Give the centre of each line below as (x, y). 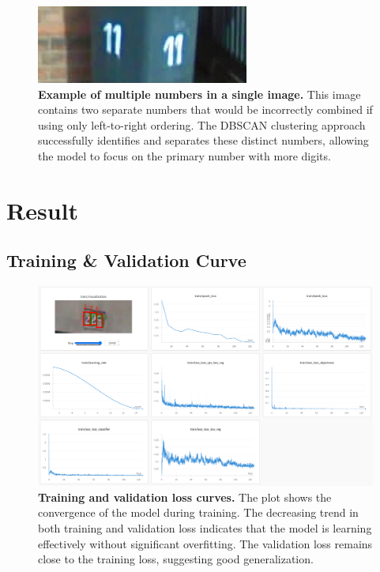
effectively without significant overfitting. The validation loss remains (205, 543)
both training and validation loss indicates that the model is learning (205, 527)
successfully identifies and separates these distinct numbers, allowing (203, 140)
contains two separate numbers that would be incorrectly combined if (205, 109)
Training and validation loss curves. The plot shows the (185, 497)
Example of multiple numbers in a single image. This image (199, 94)
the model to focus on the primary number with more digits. (184, 155)
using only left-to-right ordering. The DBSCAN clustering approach (202, 124)
